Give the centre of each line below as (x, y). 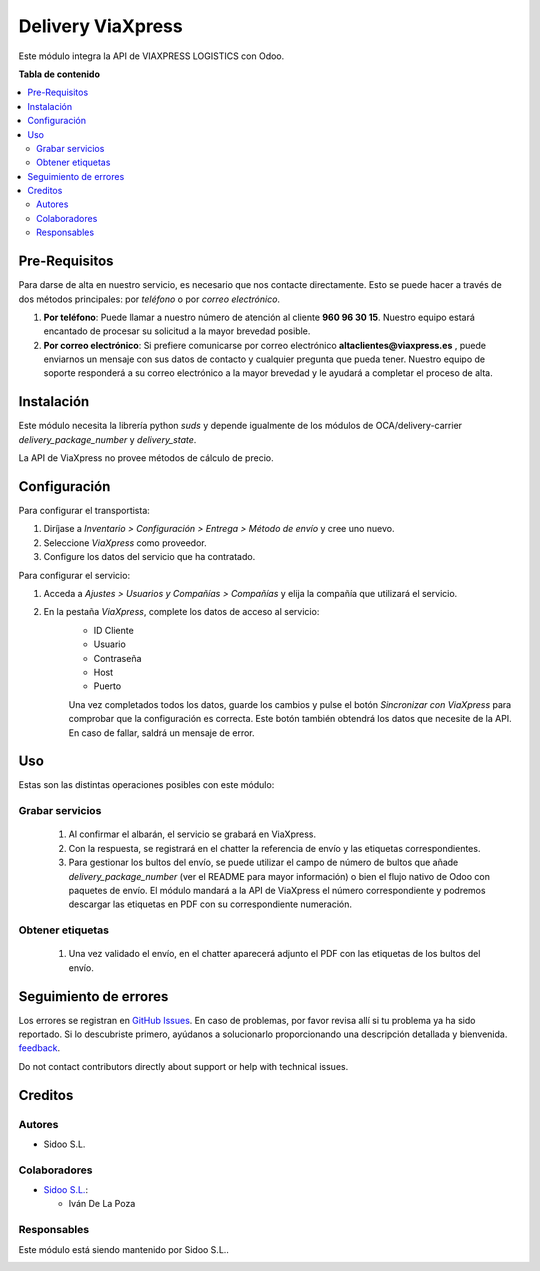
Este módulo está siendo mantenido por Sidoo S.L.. (124, 1249)
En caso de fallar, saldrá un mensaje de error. (161, 732)
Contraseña (117, 658)
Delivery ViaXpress (101, 26)
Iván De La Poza (102, 1204)
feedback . (39, 1048)
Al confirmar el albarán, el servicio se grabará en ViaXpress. (192, 834)
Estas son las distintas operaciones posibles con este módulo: (146, 785)
